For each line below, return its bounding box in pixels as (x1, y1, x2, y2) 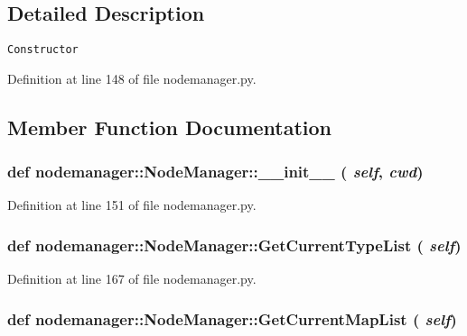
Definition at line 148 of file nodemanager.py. (7, 68, 257, 87)
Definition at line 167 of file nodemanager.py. (7, 269, 257, 288)
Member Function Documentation (7, 113, 332, 141)
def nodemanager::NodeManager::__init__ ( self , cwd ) (7, 160, 424, 183)
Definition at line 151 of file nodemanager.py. (7, 195, 257, 214)
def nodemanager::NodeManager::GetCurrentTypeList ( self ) (7, 233, 462, 256)
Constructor (7, 43, 79, 57)
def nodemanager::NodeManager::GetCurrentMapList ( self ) (7, 307, 457, 330)
